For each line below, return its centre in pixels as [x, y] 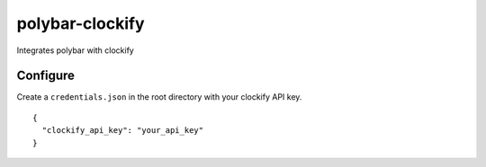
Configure [46, 76]
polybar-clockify [81, 23]
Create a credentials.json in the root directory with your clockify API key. [159, 97]
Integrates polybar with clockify [75, 50]
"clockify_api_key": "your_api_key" [123, 131]
